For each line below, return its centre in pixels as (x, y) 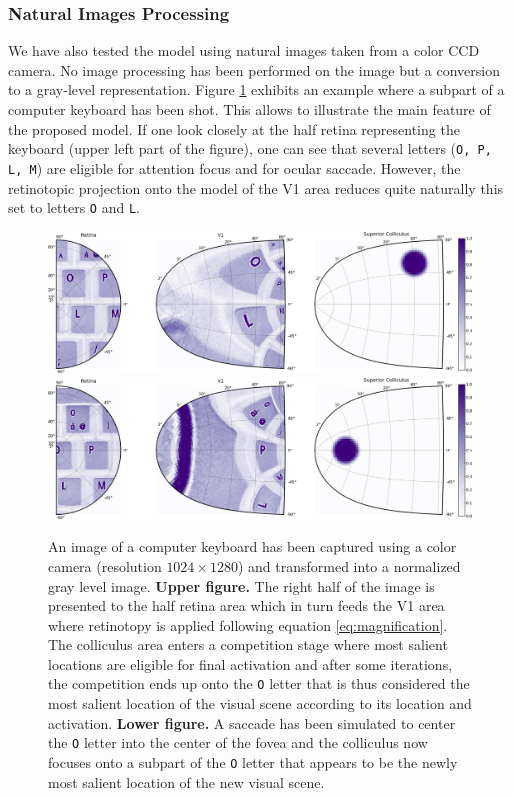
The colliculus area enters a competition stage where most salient (248, 644)
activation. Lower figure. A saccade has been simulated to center (252, 722)
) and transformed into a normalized (349, 565)
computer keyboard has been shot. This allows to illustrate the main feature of (249, 109)
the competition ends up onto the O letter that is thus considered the (259, 683)
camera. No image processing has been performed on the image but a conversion (254, 69)
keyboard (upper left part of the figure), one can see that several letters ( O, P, (250, 148)
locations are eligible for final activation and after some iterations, (250, 663)
